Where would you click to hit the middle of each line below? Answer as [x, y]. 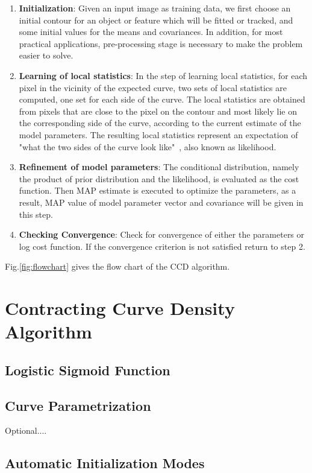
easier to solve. [46, 55]
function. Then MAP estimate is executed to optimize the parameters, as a [158, 190]
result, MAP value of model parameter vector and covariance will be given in [161, 202]
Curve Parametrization [78, 405]
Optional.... [26, 430]
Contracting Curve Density [120, 308]
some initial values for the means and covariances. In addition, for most [151, 32]
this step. [36, 214]
